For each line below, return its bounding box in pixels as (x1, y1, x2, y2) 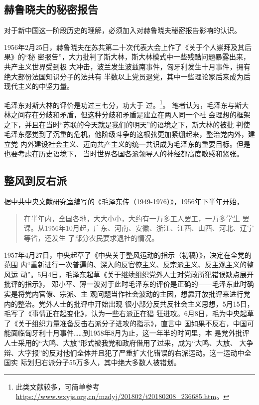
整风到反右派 (4, 173, 67, 188)
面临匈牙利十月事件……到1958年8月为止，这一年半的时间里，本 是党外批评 (10, 328, 250, 338)
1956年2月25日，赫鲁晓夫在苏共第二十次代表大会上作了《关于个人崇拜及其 (4, 41, 245, 52)
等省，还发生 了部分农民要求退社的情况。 (23, 232, 159, 243)
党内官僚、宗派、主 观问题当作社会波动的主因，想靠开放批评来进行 (24, 288, 244, 299)
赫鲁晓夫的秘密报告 (4, 1, 98, 17)
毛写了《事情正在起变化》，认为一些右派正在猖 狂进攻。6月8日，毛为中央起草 (4, 308, 254, 319)
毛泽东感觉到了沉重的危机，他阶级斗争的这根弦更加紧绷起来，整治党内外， (4, 129, 248, 139)
